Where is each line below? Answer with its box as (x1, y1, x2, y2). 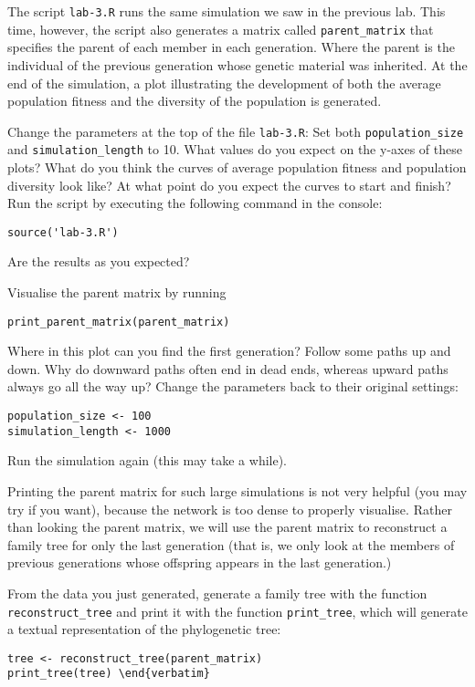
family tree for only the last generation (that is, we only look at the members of (7, 535, 455, 554)
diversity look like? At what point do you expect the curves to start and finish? (7, 175, 451, 194)
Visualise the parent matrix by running (7, 283, 227, 302)
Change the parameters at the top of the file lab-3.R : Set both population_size (7, 121, 464, 141)
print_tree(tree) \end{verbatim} (7, 667, 210, 681)
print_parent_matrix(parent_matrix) (7, 315, 230, 328)
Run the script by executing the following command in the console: (7, 193, 383, 213)
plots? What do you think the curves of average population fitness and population (7, 158, 467, 176)
